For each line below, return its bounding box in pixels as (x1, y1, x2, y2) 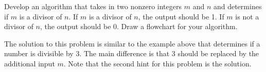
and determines (213, 1, 262, 11)
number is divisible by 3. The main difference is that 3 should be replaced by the (4, 48, 259, 59)
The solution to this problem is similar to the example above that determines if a (4, 38, 260, 49)
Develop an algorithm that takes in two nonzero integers (4, 1, 182, 11)
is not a (235, 11, 259, 21)
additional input (4, 58, 55, 68)
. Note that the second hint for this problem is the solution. (63, 58, 252, 68)
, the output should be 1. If (138, 11, 224, 21)
